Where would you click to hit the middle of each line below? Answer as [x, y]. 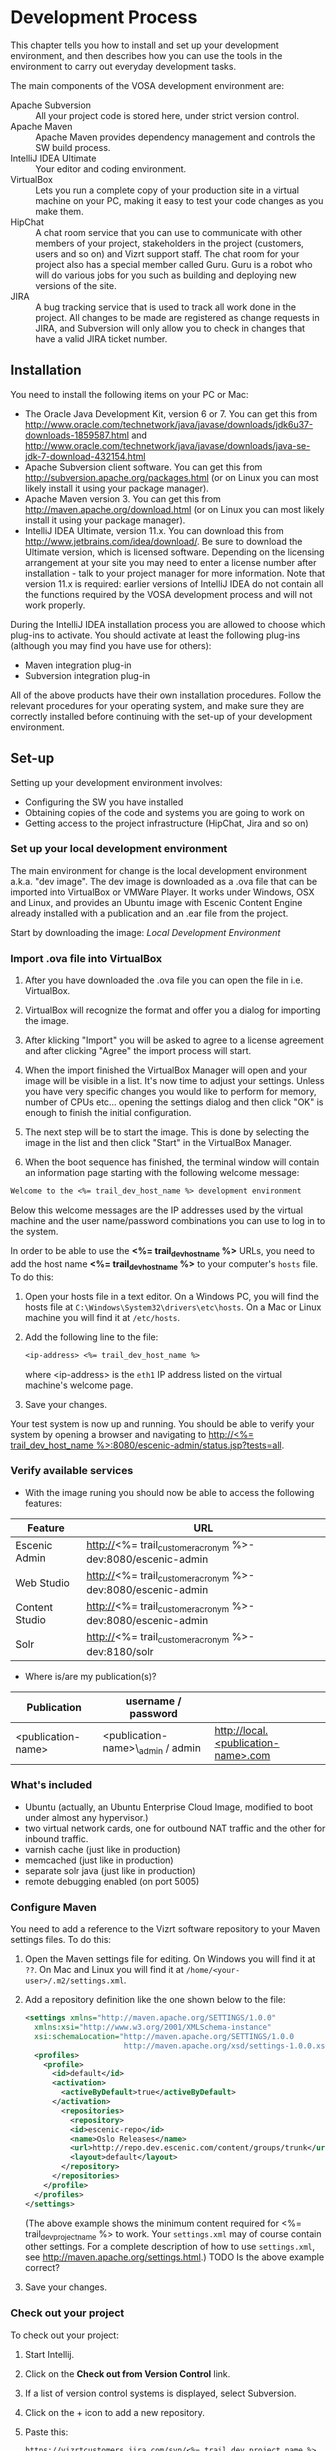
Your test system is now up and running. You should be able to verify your [162, 1423]
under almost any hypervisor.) [86, 1817]
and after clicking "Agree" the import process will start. [138, 1051]
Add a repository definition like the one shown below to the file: [155, 2000]
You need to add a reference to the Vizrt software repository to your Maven [165, 1929]
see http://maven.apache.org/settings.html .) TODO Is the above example [174, 2257]
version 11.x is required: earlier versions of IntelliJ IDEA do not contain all [174, 583]
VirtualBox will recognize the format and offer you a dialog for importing [172, 1010]
